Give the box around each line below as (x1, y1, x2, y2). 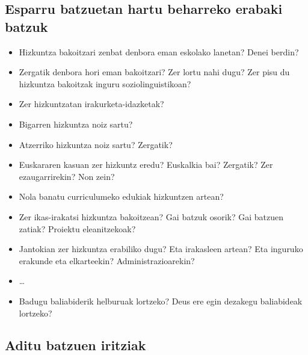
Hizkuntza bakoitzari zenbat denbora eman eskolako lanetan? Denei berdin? (19, 45, 299, 58)
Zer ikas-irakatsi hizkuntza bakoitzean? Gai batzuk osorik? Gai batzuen (19, 210, 284, 223)
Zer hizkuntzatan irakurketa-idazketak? (19, 97, 164, 110)
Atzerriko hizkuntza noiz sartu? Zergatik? (19, 138, 173, 150)
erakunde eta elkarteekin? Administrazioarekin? (19, 254, 195, 267)
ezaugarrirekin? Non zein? (19, 170, 115, 182)
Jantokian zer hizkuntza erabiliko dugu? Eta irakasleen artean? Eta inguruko (19, 242, 303, 255)
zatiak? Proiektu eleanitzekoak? (19, 222, 136, 235)
